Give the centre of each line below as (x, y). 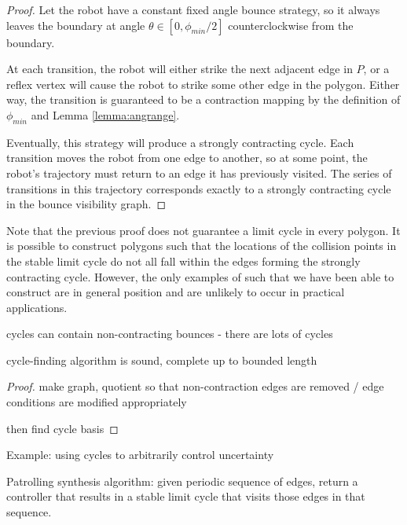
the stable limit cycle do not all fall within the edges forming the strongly (183, 261)
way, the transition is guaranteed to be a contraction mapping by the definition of (203, 99)
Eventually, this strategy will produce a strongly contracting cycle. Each (180, 142)
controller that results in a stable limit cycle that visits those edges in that (186, 496)
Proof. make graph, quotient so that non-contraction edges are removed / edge (195, 386)
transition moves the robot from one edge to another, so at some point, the (187, 158)
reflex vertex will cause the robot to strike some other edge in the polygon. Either (203, 84)
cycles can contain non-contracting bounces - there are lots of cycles (170, 334)
